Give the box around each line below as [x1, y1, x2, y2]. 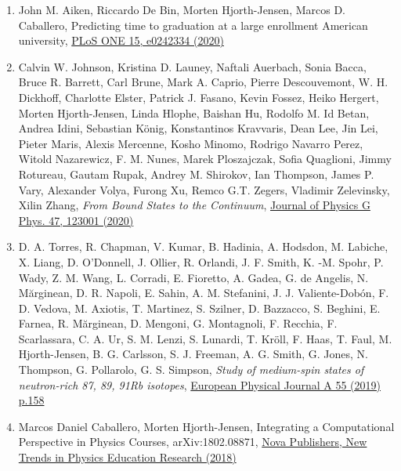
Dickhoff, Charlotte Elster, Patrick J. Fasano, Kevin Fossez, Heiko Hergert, [18, 89, 379, 105]
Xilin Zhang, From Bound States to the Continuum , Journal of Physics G [18, 197, 370, 213]
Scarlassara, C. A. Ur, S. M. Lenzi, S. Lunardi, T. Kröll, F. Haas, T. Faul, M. [18, 330, 392, 346]
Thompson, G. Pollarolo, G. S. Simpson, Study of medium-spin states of [18, 361, 364, 378]
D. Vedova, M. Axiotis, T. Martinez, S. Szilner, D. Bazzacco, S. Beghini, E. [18, 299, 381, 316]
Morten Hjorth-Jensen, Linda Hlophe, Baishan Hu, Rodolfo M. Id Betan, [18, 104, 370, 121]
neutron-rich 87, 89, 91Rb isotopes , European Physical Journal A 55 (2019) [18, 376, 381, 393]
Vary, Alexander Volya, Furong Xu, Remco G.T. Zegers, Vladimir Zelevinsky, [18, 181, 390, 197]
